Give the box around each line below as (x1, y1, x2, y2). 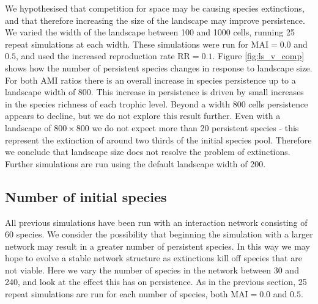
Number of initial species (5, 187, 167, 206)
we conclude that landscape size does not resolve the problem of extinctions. (5, 145, 290, 158)
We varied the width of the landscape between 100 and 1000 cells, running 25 (5, 26, 295, 38)
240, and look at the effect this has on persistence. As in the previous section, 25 (5, 275, 307, 288)
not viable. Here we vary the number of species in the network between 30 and (5, 263, 299, 276)
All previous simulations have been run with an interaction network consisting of (5, 215, 308, 228)
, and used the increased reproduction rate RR (15, 49, 190, 62)
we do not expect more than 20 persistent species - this (92, 121, 299, 134)
